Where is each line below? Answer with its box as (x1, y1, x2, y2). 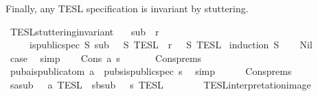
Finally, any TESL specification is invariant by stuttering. (5, 1, 249, 15)
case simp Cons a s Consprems (10, 50, 202, 65)
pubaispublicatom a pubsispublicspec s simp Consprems (10, 64, 292, 78)
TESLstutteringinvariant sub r (10, 24, 159, 38)
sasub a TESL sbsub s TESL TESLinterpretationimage (10, 77, 311, 91)
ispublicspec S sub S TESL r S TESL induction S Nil (29, 37, 313, 52)
